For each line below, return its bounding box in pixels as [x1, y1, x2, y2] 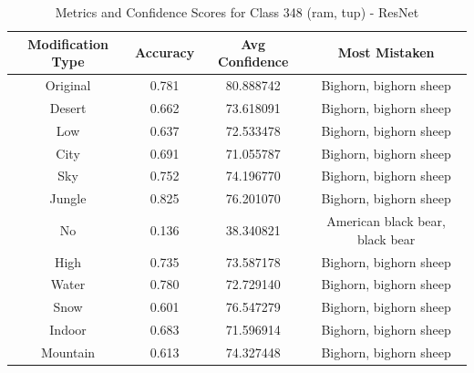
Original [45, 76, 91, 95]
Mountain [40, 342, 96, 361]
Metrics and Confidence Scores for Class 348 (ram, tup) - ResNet [55, 3, 419, 21]
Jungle [49, 189, 87, 208]
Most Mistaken [337, 43, 435, 62]
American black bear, [326, 212, 446, 231]
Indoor [49, 320, 87, 339]
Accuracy [135, 43, 195, 62]
